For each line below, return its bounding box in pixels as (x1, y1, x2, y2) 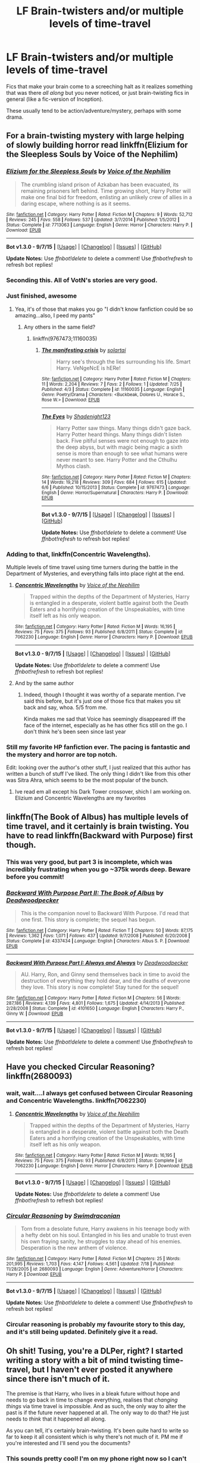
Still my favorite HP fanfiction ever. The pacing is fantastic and (6, 743, 190, 751)
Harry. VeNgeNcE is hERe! (56, 364, 121, 371)
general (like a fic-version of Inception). (6, 95, 104, 103)
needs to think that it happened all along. (6, 1415, 107, 1422)
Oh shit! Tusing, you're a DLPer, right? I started (6, 1346, 183, 1356)
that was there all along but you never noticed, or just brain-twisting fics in (6, 89, 189, 96)
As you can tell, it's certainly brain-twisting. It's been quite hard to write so (6, 1427, 189, 1434)
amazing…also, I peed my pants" (14, 311, 96, 319)
